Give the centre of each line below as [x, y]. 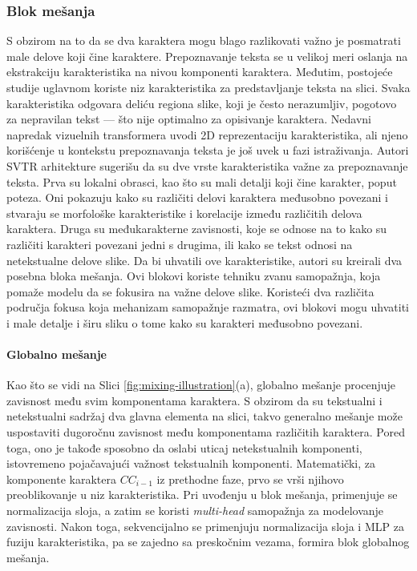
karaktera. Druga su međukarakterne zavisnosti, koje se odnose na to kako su [197, 229]
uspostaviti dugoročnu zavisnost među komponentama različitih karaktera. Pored [206, 432]
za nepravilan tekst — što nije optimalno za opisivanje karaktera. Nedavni [189, 119]
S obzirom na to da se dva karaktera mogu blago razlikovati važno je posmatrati [204, 40]
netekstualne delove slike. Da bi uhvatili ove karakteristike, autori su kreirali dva [204, 260]
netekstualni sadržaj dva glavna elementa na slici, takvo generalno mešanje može [204, 416]
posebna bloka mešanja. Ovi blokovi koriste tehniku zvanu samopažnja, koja [194, 276]
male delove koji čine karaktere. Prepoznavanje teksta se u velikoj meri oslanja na [207, 56]
